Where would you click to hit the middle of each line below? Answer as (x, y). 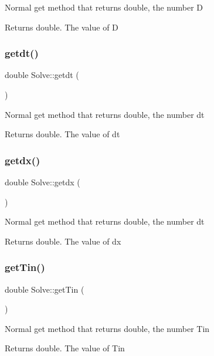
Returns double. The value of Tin (65, 348)
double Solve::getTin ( (45, 289)
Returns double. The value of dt (62, 134)
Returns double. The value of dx (63, 241)
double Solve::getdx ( (43, 182)
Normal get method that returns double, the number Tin (107, 328)
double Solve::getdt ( (42, 75)
